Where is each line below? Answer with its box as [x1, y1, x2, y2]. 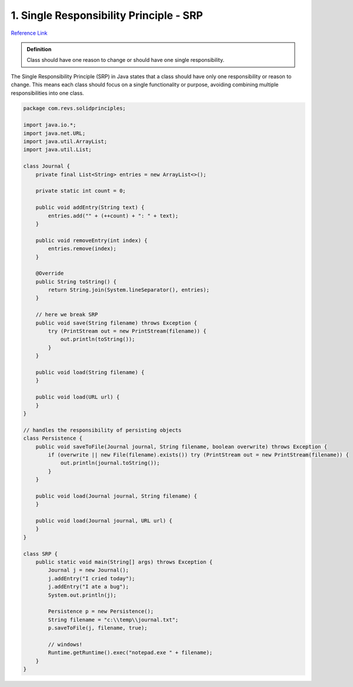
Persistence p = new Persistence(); [48, 608, 154, 615]
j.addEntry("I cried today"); [48, 575, 135, 582]
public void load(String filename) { [35, 369, 145, 375]
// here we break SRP [35, 311, 98, 318]
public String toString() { [35, 278, 117, 285]
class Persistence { [23, 435, 82, 442]
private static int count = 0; [35, 187, 126, 194]
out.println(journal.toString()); [60, 460, 160, 467]
